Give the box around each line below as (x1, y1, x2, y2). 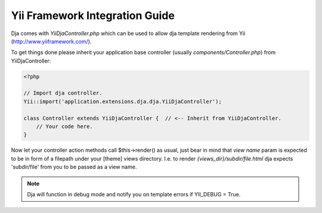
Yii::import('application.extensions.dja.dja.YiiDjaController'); (23, 98, 222, 105)
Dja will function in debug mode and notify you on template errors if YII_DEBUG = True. (27, 190, 241, 198)
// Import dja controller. (23, 90, 103, 96)
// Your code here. (36, 123, 94, 130)
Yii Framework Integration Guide (11, 9, 175, 22)
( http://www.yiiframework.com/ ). (11, 37, 92, 45)
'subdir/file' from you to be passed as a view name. (11, 164, 137, 171)
